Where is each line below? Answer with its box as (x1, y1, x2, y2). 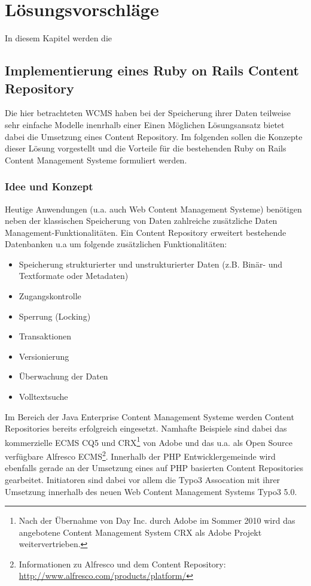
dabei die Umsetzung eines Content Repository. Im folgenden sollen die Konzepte (5, 130, 303, 142)
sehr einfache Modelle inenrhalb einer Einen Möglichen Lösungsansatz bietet (5, 118, 285, 130)
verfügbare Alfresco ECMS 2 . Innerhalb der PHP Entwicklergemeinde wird (5, 448, 276, 462)
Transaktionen (19, 330, 72, 342)
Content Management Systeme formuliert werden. (5, 153, 187, 166)
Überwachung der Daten (19, 370, 108, 382)
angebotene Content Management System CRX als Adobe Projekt (19, 526, 262, 538)
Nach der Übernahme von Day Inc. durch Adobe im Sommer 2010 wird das (19, 514, 295, 527)
